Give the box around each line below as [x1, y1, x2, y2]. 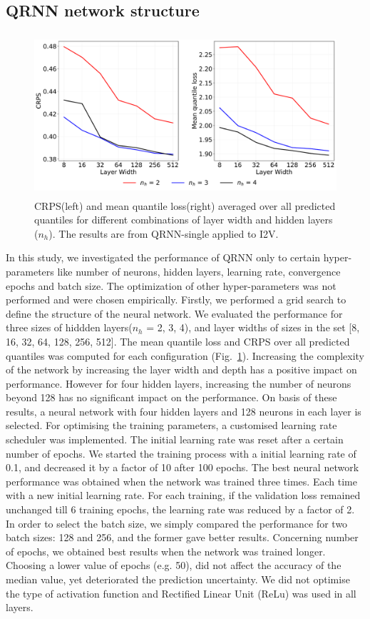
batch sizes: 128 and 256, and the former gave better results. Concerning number [6, 530, 359, 545]
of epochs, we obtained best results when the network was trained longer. [6, 543, 326, 558]
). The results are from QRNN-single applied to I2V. [48, 226, 279, 241]
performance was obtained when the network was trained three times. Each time [6, 473, 357, 488]
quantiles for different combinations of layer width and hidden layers [34, 212, 333, 227]
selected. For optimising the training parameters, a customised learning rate [6, 418, 337, 433]
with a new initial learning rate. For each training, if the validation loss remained [6, 488, 361, 503]
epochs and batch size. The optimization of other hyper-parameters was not [6, 278, 336, 293]
